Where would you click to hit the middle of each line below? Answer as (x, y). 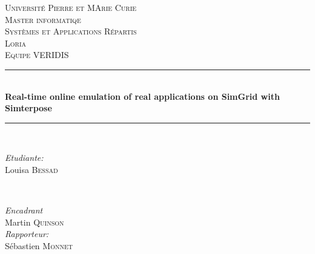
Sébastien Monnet (39, 245)
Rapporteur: (27, 234)
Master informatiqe (43, 19)
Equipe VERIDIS (37, 55)
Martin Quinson (35, 222)
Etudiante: (24, 158)
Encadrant (24, 210)
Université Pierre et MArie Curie (71, 7)
